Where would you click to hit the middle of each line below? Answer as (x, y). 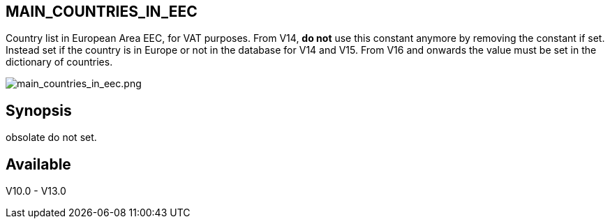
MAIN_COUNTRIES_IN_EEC (102, 12)
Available (38, 164)
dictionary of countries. (59, 62)
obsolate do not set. (51, 137)
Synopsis (39, 110)
